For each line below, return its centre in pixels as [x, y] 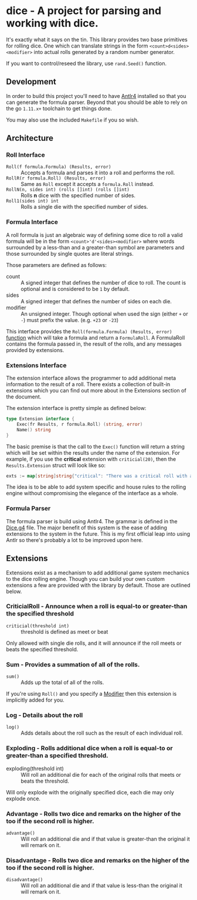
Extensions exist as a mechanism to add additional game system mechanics [98, 573]
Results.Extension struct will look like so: [56, 465]
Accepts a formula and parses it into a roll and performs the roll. [98, 173]
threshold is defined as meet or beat [64, 631]
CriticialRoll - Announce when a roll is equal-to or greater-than [97, 607]
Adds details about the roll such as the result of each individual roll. [102, 733]
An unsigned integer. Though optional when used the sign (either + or [105, 314]
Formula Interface [32, 222]
